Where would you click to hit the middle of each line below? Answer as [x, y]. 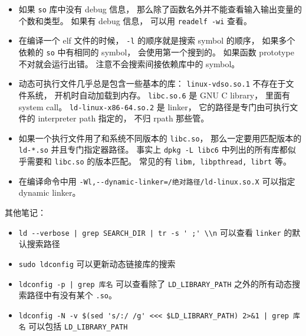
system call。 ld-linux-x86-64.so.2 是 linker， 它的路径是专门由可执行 [154, 106]
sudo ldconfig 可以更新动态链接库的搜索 [97, 263]
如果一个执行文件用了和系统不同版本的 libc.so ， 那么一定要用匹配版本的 [160, 138]
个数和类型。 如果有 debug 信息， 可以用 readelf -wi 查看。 [135, 20]
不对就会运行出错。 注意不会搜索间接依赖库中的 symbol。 [129, 63]
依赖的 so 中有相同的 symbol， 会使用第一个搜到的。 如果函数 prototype [156, 52]
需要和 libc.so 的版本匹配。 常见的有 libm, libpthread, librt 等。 [159, 161]
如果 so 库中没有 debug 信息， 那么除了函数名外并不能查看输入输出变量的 [160, 9]
